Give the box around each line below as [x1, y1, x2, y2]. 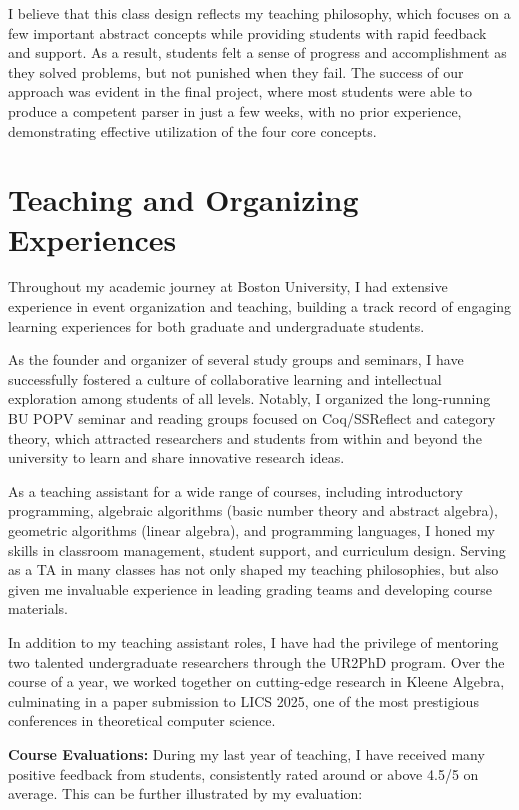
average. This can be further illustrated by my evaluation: [8, 783, 363, 804]
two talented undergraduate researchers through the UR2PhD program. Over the [8, 651, 505, 672]
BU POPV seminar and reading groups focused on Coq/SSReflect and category [8, 408, 496, 429]
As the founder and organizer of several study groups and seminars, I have [8, 349, 464, 370]
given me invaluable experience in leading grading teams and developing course [8, 578, 493, 599]
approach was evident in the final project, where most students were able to [8, 81, 472, 102]
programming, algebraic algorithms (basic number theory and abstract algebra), [8, 500, 498, 521]
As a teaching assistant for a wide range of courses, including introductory [8, 480, 463, 501]
